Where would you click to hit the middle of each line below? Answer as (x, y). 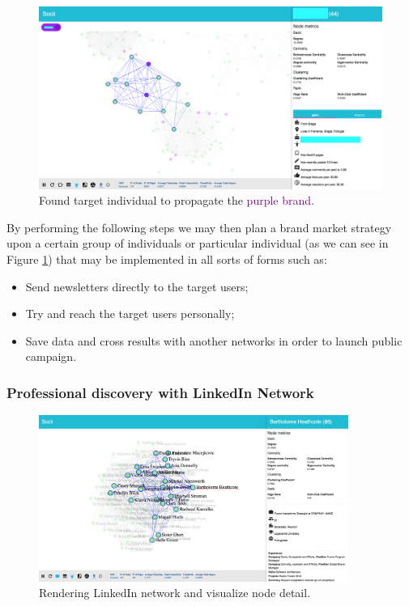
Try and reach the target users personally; (130, 314)
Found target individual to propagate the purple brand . (177, 200)
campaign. (51, 356)
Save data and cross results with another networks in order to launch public (214, 340)
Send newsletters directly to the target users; (137, 286)
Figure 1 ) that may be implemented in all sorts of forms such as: (167, 259)
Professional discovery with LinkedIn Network (160, 392)
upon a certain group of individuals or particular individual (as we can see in (198, 243)
